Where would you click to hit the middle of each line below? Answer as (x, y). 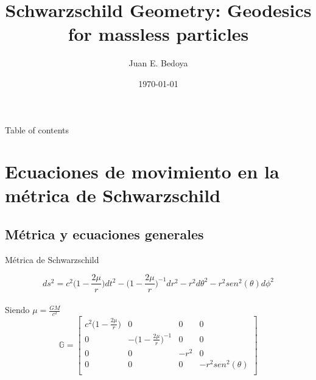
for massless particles (158, 34)
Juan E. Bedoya (158, 63)
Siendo (17, 310)
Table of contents (37, 129)
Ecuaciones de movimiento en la (142, 171)
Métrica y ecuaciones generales (104, 234)
